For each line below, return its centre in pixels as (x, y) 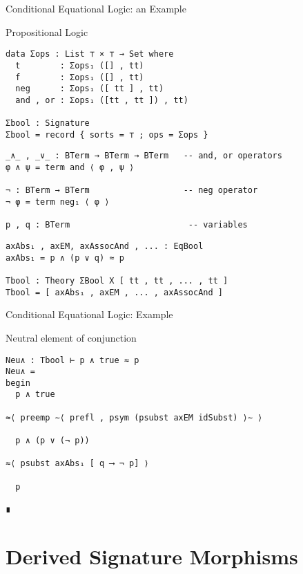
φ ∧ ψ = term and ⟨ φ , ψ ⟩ (70, 168)
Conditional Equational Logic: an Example (96, 8)
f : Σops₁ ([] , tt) (80, 77)
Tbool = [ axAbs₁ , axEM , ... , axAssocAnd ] (114, 292)
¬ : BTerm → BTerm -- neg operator (132, 191)
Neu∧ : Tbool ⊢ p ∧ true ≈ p (72, 360)
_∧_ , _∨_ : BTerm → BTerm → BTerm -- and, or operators (144, 156)
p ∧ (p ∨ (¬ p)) (52, 441)
